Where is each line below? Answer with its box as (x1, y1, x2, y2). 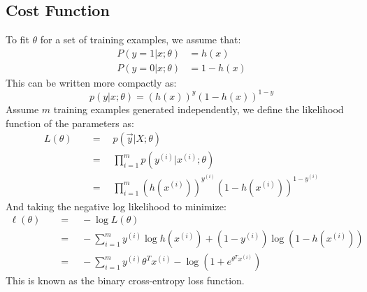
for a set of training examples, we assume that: (40, 32, 241, 47)
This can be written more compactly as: (6, 75, 177, 89)
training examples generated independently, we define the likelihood (53, 101, 344, 116)
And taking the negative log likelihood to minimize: (6, 198, 226, 213)
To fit (6, 32, 29, 47)
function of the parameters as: (6, 115, 134, 130)
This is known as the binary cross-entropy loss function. (6, 273, 245, 288)
